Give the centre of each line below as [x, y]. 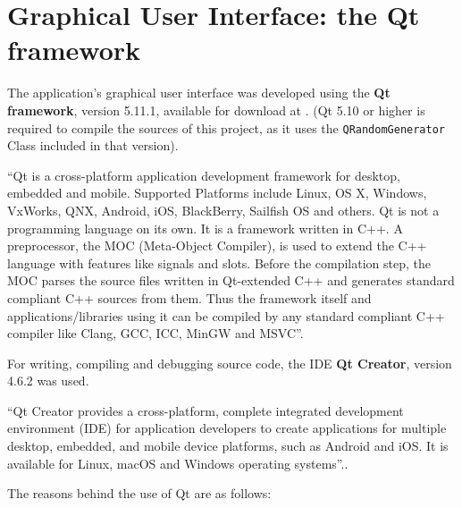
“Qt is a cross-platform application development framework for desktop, [204, 175]
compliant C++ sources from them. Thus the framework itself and [189, 297]
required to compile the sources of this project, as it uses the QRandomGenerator [227, 127]
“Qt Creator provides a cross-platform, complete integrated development [206, 410]
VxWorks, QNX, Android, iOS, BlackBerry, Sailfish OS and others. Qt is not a [223, 210]
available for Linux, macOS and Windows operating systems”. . [178, 463]
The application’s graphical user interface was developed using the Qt [199, 93]
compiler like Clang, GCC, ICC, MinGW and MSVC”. [155, 333]
